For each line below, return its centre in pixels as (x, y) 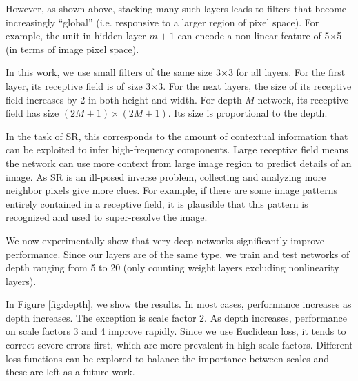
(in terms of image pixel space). (72, 49)
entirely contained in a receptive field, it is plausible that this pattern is (157, 203)
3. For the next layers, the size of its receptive (255, 85)
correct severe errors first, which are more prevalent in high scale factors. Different (179, 345)
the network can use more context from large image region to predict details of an (179, 163)
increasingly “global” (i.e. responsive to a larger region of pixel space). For (162, 22)
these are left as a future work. (70, 372)
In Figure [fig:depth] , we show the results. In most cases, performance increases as (179, 304)
